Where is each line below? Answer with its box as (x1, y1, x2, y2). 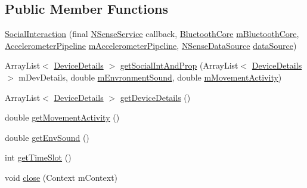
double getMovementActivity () (5, 111, 120, 124)
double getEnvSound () (5, 131, 89, 143)
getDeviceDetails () (120, 91, 191, 103)
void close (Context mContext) (5, 171, 118, 183)
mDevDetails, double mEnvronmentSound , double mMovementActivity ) (18, 70, 282, 83)
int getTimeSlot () (5, 151, 72, 164)
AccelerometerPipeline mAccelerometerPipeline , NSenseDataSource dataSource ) (5, 39, 297, 51)
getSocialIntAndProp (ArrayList (120, 59, 238, 72)
